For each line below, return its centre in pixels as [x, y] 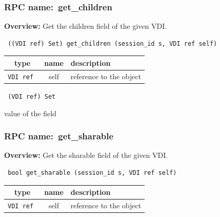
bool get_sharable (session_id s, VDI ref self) [92, 173]
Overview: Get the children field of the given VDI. [86, 26]
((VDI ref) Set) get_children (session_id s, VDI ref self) [113, 43]
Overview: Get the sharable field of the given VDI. [86, 155]
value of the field [30, 113]
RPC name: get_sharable [59, 136]
